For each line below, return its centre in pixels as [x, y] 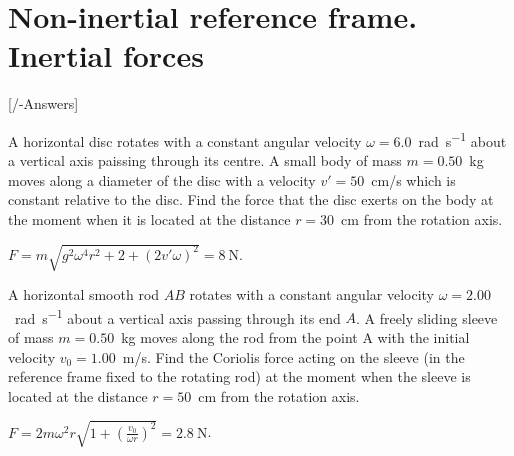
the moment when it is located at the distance [149, 218]
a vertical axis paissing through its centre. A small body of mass [205, 160]
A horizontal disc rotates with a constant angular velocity [185, 140]
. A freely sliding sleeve [426, 317]
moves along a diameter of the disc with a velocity [162, 179]
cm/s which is [413, 179]
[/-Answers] [43, 103]
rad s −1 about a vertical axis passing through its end [177, 316]
